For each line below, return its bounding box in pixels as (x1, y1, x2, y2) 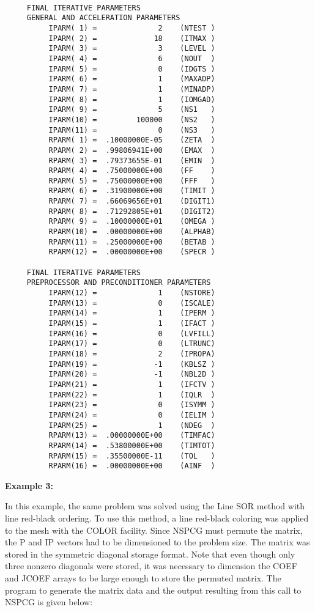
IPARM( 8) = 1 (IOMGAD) (48, 95, 215, 104)
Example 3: (5, 479, 53, 492)
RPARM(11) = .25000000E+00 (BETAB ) (48, 237, 215, 246)
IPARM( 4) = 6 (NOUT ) (48, 54, 215, 63)
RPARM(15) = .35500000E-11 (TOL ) (48, 451, 215, 460)
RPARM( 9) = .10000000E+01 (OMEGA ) (48, 217, 215, 226)
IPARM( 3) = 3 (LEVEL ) (48, 44, 215, 53)
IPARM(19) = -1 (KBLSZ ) (48, 359, 215, 369)
